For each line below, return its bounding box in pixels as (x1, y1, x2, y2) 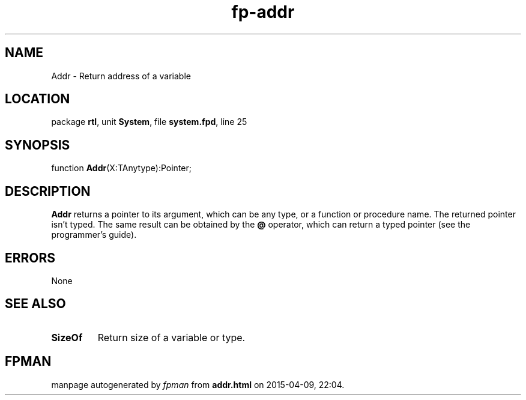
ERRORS (5, 250, 56, 265)
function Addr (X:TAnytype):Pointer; (51, 163, 192, 174)
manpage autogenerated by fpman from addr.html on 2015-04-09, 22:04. (51, 379, 345, 390)
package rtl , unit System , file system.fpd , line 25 (51, 117, 247, 127)
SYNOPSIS (5, 137, 70, 153)
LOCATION (5, 91, 70, 107)
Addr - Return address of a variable (51, 70, 191, 81)
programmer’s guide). (51, 229, 137, 240)
